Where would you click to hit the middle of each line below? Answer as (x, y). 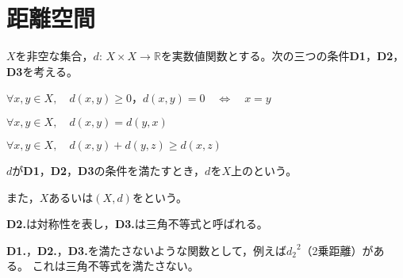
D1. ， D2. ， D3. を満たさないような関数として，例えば (146, 250)
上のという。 (264, 170)
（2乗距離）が (337, 250)
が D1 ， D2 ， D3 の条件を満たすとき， (109, 170)
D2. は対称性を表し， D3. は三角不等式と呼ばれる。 (137, 224)
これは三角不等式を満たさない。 (115, 266)
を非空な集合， (54, 56)
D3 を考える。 (42, 71)
